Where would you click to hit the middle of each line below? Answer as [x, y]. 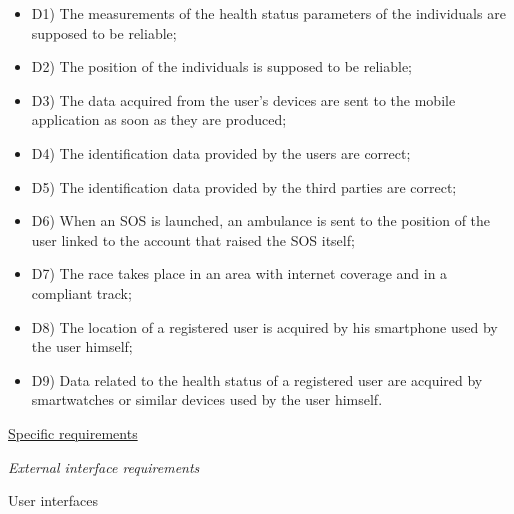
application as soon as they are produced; [159, 119]
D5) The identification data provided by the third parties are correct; [244, 186]
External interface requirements [104, 466]
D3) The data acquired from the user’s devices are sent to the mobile [243, 99]
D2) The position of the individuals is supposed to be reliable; [222, 66]
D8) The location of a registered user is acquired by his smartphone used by [264, 326]
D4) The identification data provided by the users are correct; [221, 152]
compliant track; [81, 292]
